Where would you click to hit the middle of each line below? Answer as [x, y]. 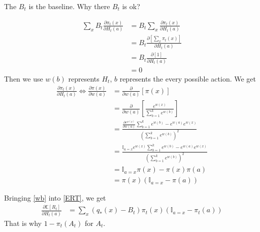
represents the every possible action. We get [188, 78]
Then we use [24, 78]
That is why [23, 223]
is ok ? [131, 6]
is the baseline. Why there [69, 6]
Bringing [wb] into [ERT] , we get [55, 198]
